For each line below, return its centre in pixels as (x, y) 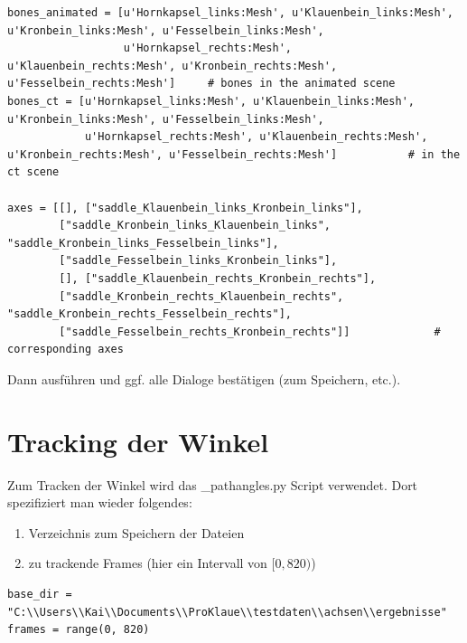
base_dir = (40, 594)
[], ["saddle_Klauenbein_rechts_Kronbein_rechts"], (218, 278)
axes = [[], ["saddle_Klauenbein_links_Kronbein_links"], (185, 208)
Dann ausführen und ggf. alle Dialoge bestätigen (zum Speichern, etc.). (204, 378)
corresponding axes (65, 350)
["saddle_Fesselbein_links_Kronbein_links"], (198, 261)
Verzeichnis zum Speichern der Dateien (136, 532)
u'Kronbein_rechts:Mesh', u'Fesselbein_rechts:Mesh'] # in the (234, 154)
